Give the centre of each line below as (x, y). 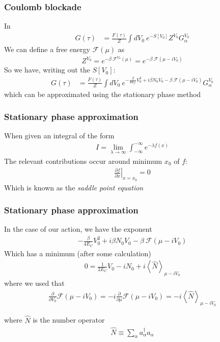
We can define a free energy (47, 49)
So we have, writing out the (47, 70)
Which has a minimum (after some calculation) (78, 253)
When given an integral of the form (59, 136)
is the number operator (69, 320)
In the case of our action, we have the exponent (78, 229)
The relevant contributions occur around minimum (83, 161)
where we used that (34, 283)
